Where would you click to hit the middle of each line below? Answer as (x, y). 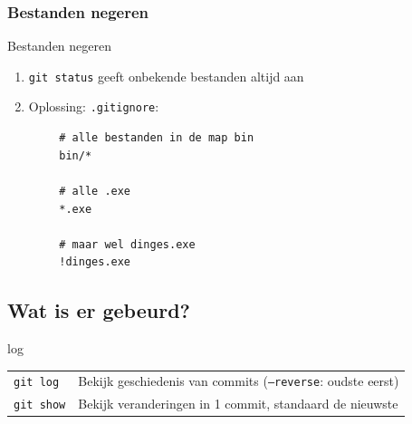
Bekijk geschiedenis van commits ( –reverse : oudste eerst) (239, 381)
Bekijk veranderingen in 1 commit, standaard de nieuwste (238, 404)
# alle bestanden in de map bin (157, 138)
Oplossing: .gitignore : (94, 106)
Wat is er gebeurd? (99, 310)
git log (37, 383)
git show (40, 405)
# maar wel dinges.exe (127, 244)
